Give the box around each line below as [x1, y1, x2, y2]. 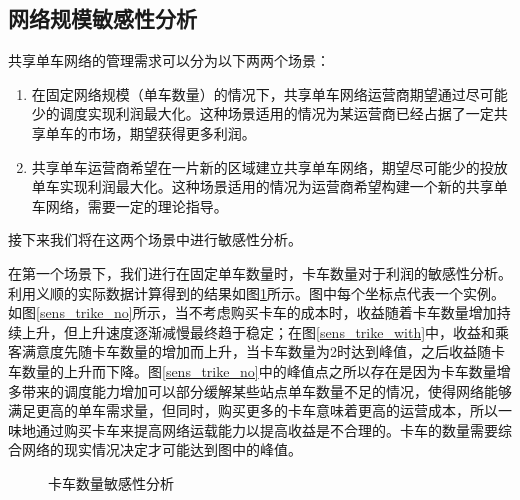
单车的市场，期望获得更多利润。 [45, 122, 256, 143]
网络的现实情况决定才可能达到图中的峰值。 [21, 439, 302, 460]
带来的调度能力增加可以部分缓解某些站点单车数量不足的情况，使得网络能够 [21, 380, 512, 401]
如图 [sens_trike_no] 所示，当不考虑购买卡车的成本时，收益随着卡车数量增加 [8, 302, 497, 323]
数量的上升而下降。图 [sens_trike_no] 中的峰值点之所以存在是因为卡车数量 [21, 360, 497, 381]
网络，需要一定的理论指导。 [45, 195, 228, 216]
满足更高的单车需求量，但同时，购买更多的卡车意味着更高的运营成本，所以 [8, 400, 498, 421]
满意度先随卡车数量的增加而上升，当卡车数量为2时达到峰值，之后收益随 [21, 341, 491, 362]
